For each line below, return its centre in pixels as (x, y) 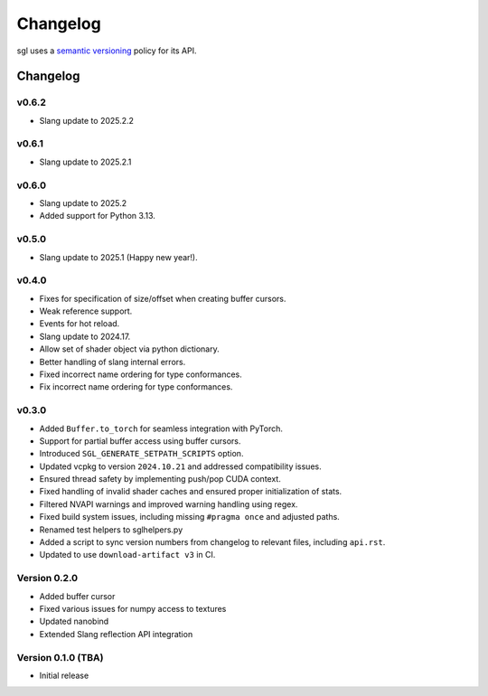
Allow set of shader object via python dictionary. (130, 349)
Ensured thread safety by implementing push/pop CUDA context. (160, 479)
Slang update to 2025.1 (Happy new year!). (118, 257)
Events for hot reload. (80, 324)
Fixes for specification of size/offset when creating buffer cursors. (163, 298)
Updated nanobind (74, 621)
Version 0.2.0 (47, 578)
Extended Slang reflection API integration (116, 634)
